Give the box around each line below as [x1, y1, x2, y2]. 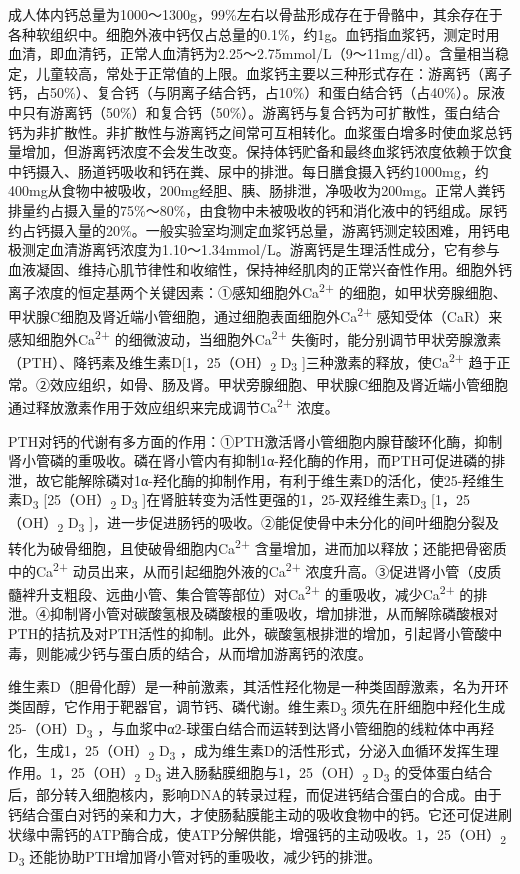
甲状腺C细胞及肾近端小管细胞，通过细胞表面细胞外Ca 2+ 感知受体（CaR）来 [8, 302, 503, 326]
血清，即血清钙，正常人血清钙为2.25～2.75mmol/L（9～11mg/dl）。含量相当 [8, 43, 496, 64]
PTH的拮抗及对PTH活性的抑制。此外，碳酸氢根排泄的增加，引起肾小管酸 [8, 623, 489, 644]
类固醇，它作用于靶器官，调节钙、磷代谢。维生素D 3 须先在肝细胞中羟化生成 [8, 695, 506, 719]
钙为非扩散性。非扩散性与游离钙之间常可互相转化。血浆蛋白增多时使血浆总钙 [8, 121, 512, 142]
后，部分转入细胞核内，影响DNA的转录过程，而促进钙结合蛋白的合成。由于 [8, 784, 502, 805]
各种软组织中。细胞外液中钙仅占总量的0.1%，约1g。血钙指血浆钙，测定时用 [8, 23, 500, 44]
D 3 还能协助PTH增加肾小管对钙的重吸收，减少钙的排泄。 [8, 845, 382, 869]
